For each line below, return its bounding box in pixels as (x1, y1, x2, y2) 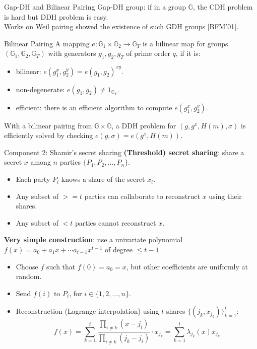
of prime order (126, 48, 170, 58)
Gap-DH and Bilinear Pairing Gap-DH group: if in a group (4, 2, 186, 12)
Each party (16, 174, 50, 184)
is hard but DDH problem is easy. (4, 11, 108, 22)
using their (209, 190, 242, 201)
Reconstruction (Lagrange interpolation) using (16, 306, 159, 316)
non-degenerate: (16, 84, 65, 94)
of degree (105, 244, 133, 255)
